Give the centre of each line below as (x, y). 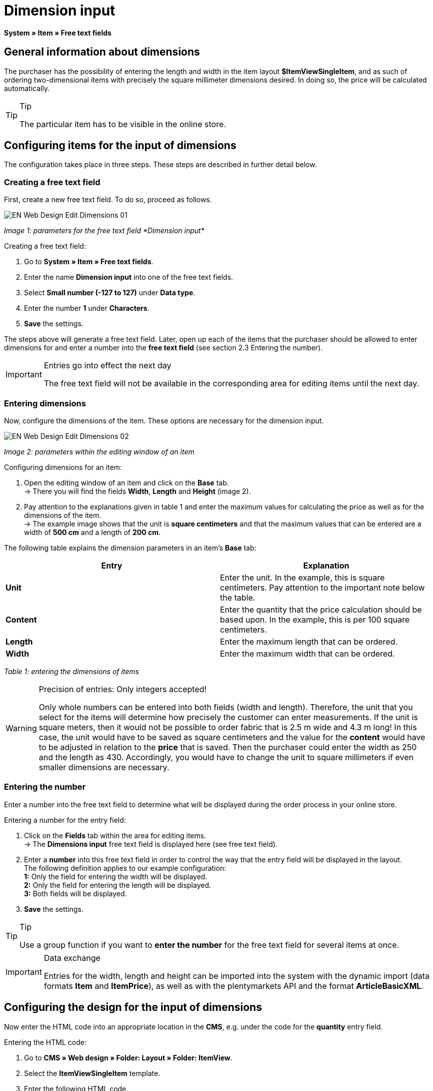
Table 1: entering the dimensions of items (72, 671)
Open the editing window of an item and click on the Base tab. (126, 482)
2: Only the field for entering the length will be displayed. (118, 885)
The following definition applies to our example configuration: (125, 868)
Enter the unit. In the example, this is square (302, 577)
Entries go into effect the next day (107, 366)
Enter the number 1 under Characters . (87, 308)
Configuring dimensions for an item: (63, 467)
